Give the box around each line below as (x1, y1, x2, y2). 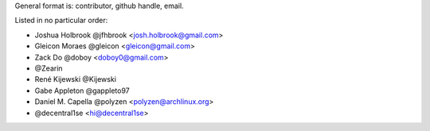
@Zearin (34, 64, 63, 73)
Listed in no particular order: (14, 16, 108, 25)
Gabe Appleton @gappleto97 (34, 86, 131, 95)
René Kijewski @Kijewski (34, 75, 117, 84)
